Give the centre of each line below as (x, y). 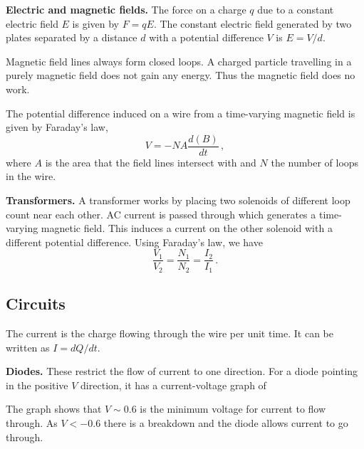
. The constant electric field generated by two (253, 23)
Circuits (36, 303)
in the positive (37, 385)
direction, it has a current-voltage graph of (173, 385)
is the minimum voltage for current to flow (233, 409)
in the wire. (31, 176)
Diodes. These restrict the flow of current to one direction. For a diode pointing (182, 371)
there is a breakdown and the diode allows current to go (226, 423)
